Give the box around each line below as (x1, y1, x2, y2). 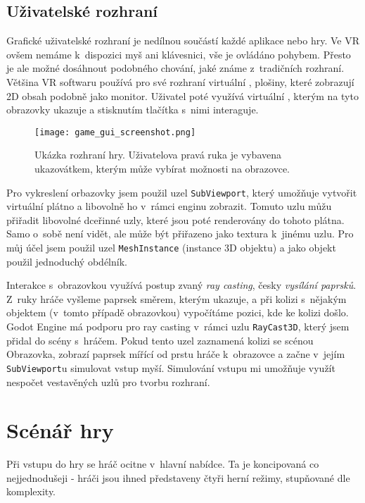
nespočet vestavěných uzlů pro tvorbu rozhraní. (6, 374, 210, 389)
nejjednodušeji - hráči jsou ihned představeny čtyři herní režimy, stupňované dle (6, 470, 350, 485)
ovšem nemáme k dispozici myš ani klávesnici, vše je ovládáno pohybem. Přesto (6, 46, 351, 61)
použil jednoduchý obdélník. (6, 254, 127, 268)
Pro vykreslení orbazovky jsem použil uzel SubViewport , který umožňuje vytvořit (6, 185, 357, 199)
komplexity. (6, 484, 56, 499)
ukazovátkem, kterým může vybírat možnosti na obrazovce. (34, 161, 290, 176)
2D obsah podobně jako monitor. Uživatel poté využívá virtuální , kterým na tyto (6, 88, 359, 103)
